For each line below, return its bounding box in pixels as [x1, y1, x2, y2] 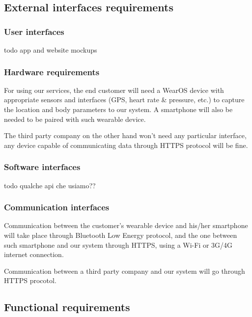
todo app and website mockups [4, 45, 97, 55]
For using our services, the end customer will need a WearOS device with [4, 85, 224, 95]
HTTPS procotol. [4, 275, 56, 286]
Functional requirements [4, 299, 130, 315]
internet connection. [4, 249, 64, 259]
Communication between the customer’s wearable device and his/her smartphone [4, 220, 248, 231]
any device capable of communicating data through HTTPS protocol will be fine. [4, 140, 248, 150]
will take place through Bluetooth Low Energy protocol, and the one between [4, 230, 237, 240]
